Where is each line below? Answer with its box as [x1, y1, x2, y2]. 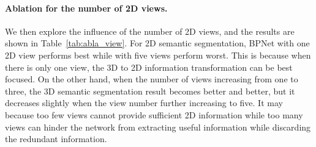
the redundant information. [5, 132, 107, 145]
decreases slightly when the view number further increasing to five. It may [5, 96, 283, 109]
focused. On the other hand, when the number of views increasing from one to [5, 73, 298, 85]
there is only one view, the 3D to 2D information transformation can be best [5, 60, 293, 73]
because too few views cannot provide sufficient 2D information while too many [5, 108, 303, 121]
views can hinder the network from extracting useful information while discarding [5, 120, 311, 133]
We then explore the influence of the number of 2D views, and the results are [5, 24, 295, 37]
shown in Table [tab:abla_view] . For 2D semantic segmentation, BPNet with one [5, 37, 310, 49]
